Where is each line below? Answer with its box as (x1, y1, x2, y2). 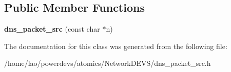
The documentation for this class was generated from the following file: (4, 40, 227, 51)
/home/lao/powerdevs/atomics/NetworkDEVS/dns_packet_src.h (4, 58, 211, 68)
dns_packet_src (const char (4, 23, 100, 34)
